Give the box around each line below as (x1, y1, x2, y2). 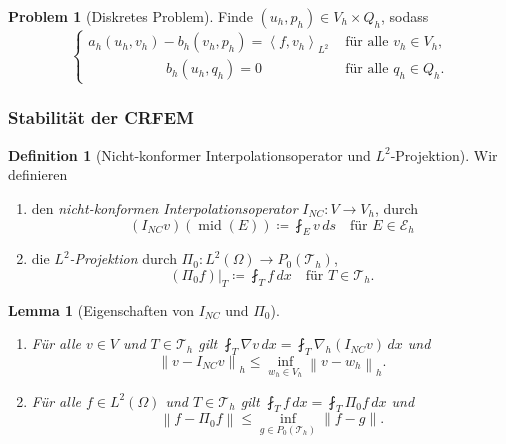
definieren (8, 164, 68, 185)
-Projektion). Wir (390, 144, 498, 165)
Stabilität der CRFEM (8, 105, 194, 130)
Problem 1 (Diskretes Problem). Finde (8, 6, 253, 26)
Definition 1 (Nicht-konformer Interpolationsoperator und (8, 144, 371, 165)
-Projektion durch (69, 248, 177, 269)
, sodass (380, 6, 429, 26)
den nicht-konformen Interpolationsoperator (31, 197, 298, 218)
